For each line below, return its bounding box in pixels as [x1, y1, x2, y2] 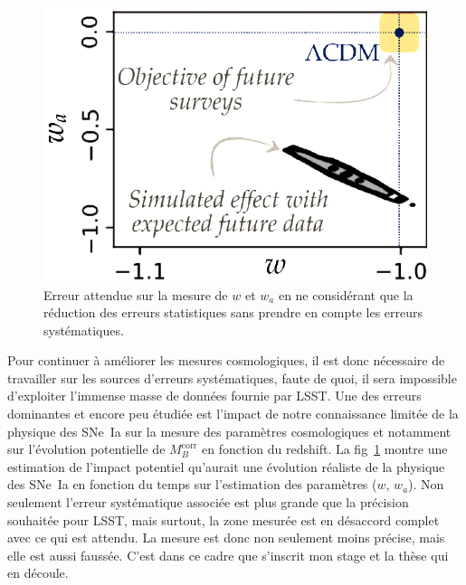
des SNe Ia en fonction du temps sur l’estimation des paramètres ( [7, 475, 377, 494]
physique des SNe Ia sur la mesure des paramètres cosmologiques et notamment [7, 421, 452, 440]
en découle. [7, 563, 69, 582]
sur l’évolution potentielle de [7, 439, 166, 458]
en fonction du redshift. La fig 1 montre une [202, 439, 448, 458]
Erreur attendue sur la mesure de [43, 285, 228, 304]
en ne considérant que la [278, 285, 414, 304]
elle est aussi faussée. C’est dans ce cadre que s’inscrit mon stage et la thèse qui [7, 545, 449, 564]
